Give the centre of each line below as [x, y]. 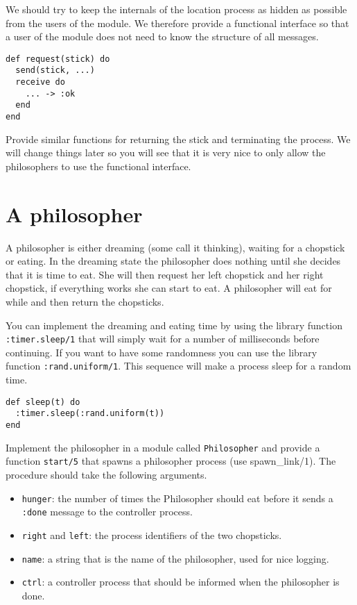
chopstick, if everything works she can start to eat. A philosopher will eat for [169, 288]
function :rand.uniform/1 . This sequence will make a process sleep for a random [178, 366]
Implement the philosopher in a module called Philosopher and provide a [163, 447]
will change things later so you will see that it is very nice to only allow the [166, 152]
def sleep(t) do [43, 402]
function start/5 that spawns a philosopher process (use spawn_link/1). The [171, 461]
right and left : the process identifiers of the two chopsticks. [152, 534]
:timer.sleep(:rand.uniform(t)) [90, 414]
